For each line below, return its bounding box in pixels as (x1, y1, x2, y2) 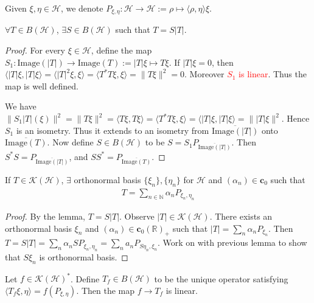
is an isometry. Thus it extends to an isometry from (16, 124, 209, 136)
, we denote (60, 2, 103, 14)
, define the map (91, 44, 152, 57)
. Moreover (184, 68, 225, 80)
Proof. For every (5, 44, 65, 57)
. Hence (281, 112, 310, 125)
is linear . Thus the (239, 68, 307, 80)
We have (5, 100, 37, 113)
